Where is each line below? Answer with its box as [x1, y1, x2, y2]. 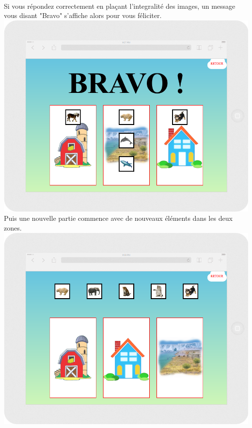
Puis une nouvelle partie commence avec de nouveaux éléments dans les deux [4, 213, 233, 223]
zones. [4, 223, 22, 233]
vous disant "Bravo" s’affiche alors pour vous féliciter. [4, 10, 162, 20]
